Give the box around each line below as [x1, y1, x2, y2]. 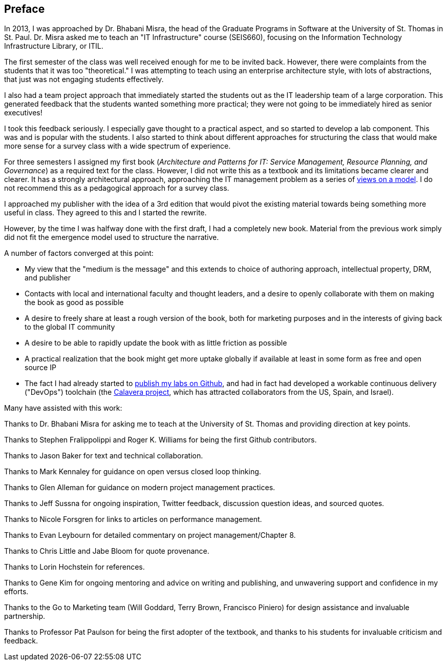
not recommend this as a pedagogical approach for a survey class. [4, 184, 229, 193]
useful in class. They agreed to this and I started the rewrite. [4, 208, 207, 217]
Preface [4, 3, 45, 15]
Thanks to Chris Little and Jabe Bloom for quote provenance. [4, 547, 209, 556]
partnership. [4, 612, 46, 621]
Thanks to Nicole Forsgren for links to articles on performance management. [4, 515, 262, 524]
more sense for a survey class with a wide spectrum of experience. [4, 142, 231, 151]
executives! [4, 108, 42, 117]
